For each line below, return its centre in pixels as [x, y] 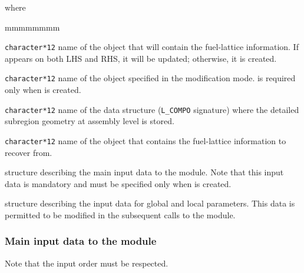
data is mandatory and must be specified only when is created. [118, 183]
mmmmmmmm [32, 27]
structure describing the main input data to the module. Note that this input [144, 172]
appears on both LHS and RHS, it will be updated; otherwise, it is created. [141, 58]
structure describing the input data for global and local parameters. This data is [150, 203]
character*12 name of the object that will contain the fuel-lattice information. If [152, 47]
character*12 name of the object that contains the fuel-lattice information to [146, 140]
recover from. [29, 152]
